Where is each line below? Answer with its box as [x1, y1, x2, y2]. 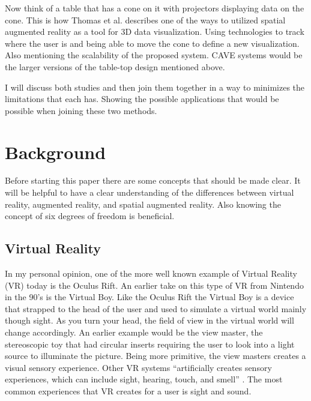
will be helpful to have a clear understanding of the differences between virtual [5, 186, 294, 199]
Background [5, 139, 106, 164]
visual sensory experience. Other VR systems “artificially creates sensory [5, 361, 272, 373]
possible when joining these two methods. [5, 104, 157, 116]
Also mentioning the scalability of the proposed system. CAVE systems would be [5, 49, 303, 61]
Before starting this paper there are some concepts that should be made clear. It [5, 174, 301, 187]
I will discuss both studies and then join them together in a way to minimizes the [5, 80, 305, 93]
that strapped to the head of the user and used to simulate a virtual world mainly [5, 302, 307, 315]
